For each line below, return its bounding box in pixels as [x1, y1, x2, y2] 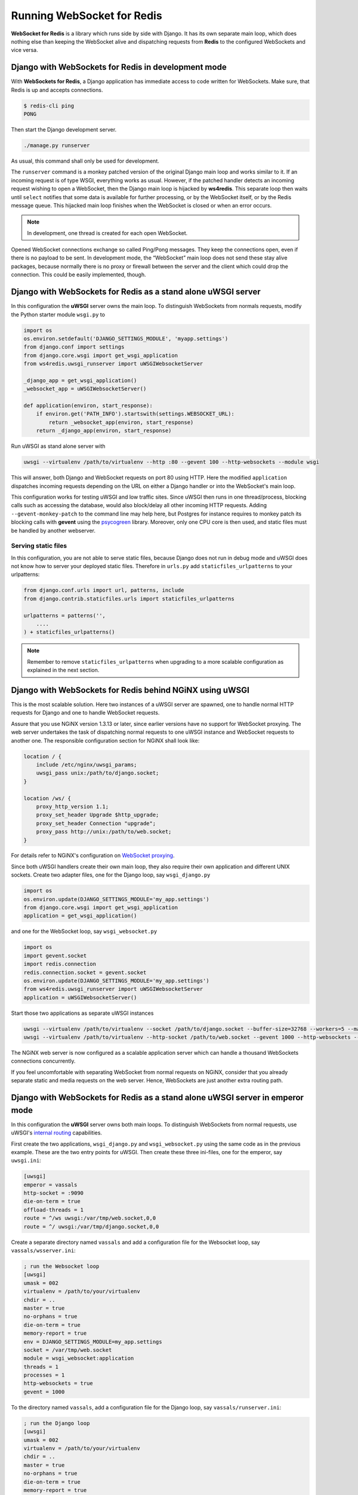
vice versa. [11, 47, 38, 54]
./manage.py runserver [23, 142, 90, 149]
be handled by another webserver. [11, 527, 95, 534]
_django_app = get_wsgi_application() [23, 377, 137, 384]
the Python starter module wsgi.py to [11, 311, 106, 318]
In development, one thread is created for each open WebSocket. [27, 229, 188, 236]
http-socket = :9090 [23, 1190, 84, 1197]
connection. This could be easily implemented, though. [11, 271, 146, 278]
